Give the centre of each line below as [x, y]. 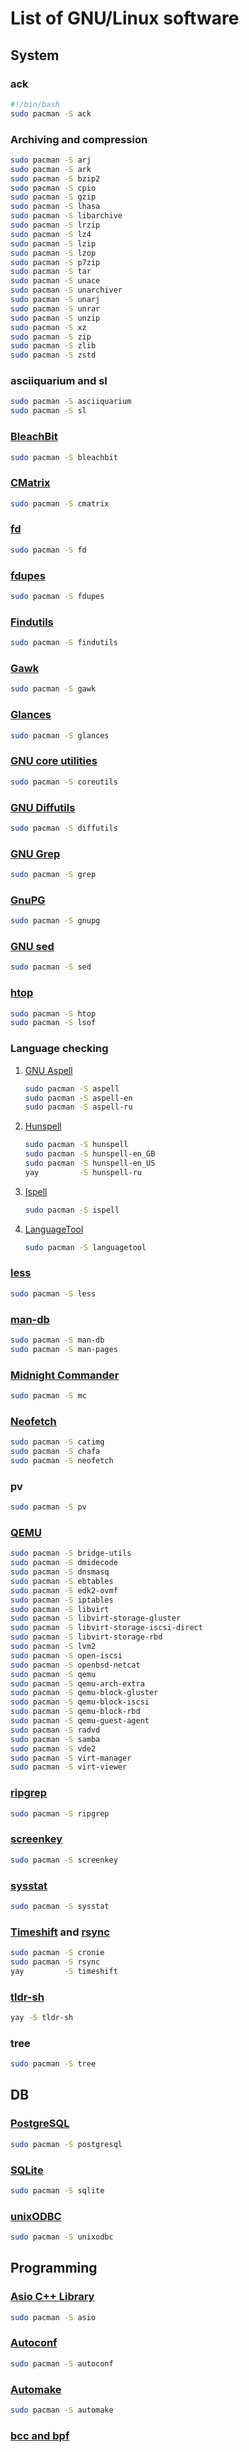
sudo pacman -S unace [55, 281]
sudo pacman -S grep [53, 875]
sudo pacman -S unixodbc [62, 2237]
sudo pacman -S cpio [53, 188]
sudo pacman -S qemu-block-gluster [84, 1693]
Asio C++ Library [52, 2297]
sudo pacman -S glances [60, 735]
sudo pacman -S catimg [57, 1442]
